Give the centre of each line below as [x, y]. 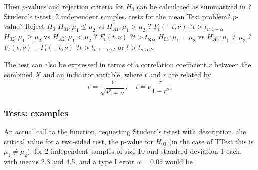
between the [233, 65]
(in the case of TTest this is [211, 141]
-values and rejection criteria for [75, 6]
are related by [190, 74]
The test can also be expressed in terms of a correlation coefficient [105, 65]
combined [18, 74]
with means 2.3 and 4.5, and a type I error [69, 162]
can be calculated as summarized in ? [194, 6]
